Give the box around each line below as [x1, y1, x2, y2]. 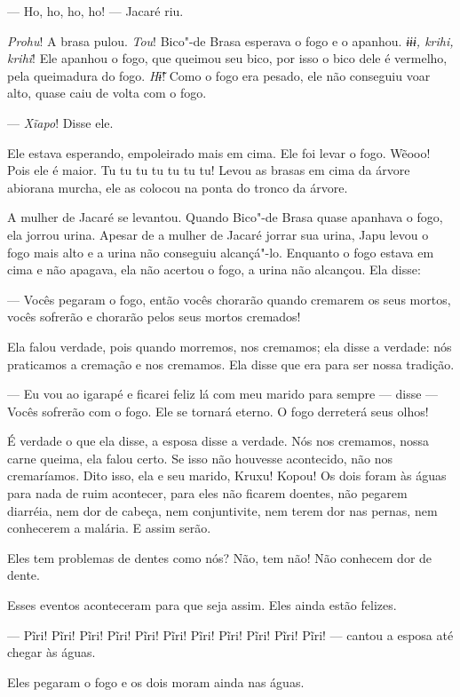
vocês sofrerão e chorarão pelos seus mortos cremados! [7, 307, 301, 326]
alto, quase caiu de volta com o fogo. [7, 83, 207, 102]
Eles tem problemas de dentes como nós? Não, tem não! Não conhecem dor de [7, 548, 432, 566]
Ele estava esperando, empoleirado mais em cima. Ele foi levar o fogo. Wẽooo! [7, 143, 431, 162]
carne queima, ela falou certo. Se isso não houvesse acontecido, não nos [7, 448, 393, 467]
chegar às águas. [7, 643, 96, 661]
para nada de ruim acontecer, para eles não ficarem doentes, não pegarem [7, 484, 408, 503]
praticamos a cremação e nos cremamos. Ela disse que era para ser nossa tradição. [7, 354, 455, 373]
